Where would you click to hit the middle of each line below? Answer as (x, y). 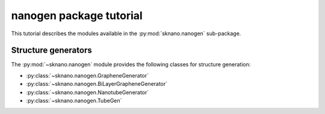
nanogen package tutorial (77, 16)
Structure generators (52, 50)
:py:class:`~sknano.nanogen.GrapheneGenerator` (88, 75)
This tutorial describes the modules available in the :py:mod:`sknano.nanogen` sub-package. (126, 33)
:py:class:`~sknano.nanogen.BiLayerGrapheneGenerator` (97, 84)
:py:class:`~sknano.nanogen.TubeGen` (74, 101)
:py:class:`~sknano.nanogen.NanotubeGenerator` (88, 92)
